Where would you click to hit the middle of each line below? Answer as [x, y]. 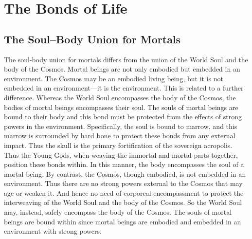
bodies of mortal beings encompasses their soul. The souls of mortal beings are [121, 107]
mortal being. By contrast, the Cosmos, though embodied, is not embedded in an [125, 174]
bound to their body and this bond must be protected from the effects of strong [123, 117]
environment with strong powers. [53, 231]
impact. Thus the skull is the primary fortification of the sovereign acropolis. [118, 145]
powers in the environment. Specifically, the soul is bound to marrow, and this [121, 126]
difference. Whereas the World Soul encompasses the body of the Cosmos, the [120, 97]
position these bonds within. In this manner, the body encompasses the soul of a [124, 164]
